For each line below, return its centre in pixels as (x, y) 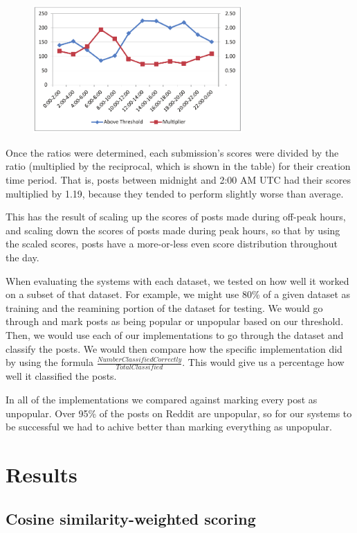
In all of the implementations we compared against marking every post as (162, 400)
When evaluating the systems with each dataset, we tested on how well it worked (177, 280)
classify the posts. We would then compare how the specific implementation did (174, 348)
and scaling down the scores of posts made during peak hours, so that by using (173, 230)
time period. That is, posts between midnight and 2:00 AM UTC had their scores (178, 180)
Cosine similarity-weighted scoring (131, 518)
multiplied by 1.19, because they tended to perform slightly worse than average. (175, 193)
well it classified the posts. (61, 376)
